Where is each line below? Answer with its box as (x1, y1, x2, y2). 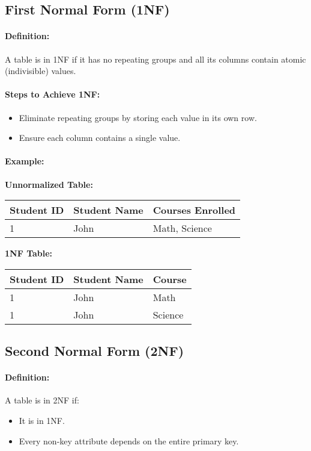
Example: (5, 155, 44, 167)
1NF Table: (5, 247, 53, 260)
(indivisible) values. (5, 64, 76, 77)
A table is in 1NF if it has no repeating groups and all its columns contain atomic (5, 52, 306, 65)
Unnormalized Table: (5, 178, 93, 190)
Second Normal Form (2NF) (5, 341, 184, 360)
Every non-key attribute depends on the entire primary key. (19, 434, 239, 447)
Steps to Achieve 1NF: (5, 88, 100, 101)
